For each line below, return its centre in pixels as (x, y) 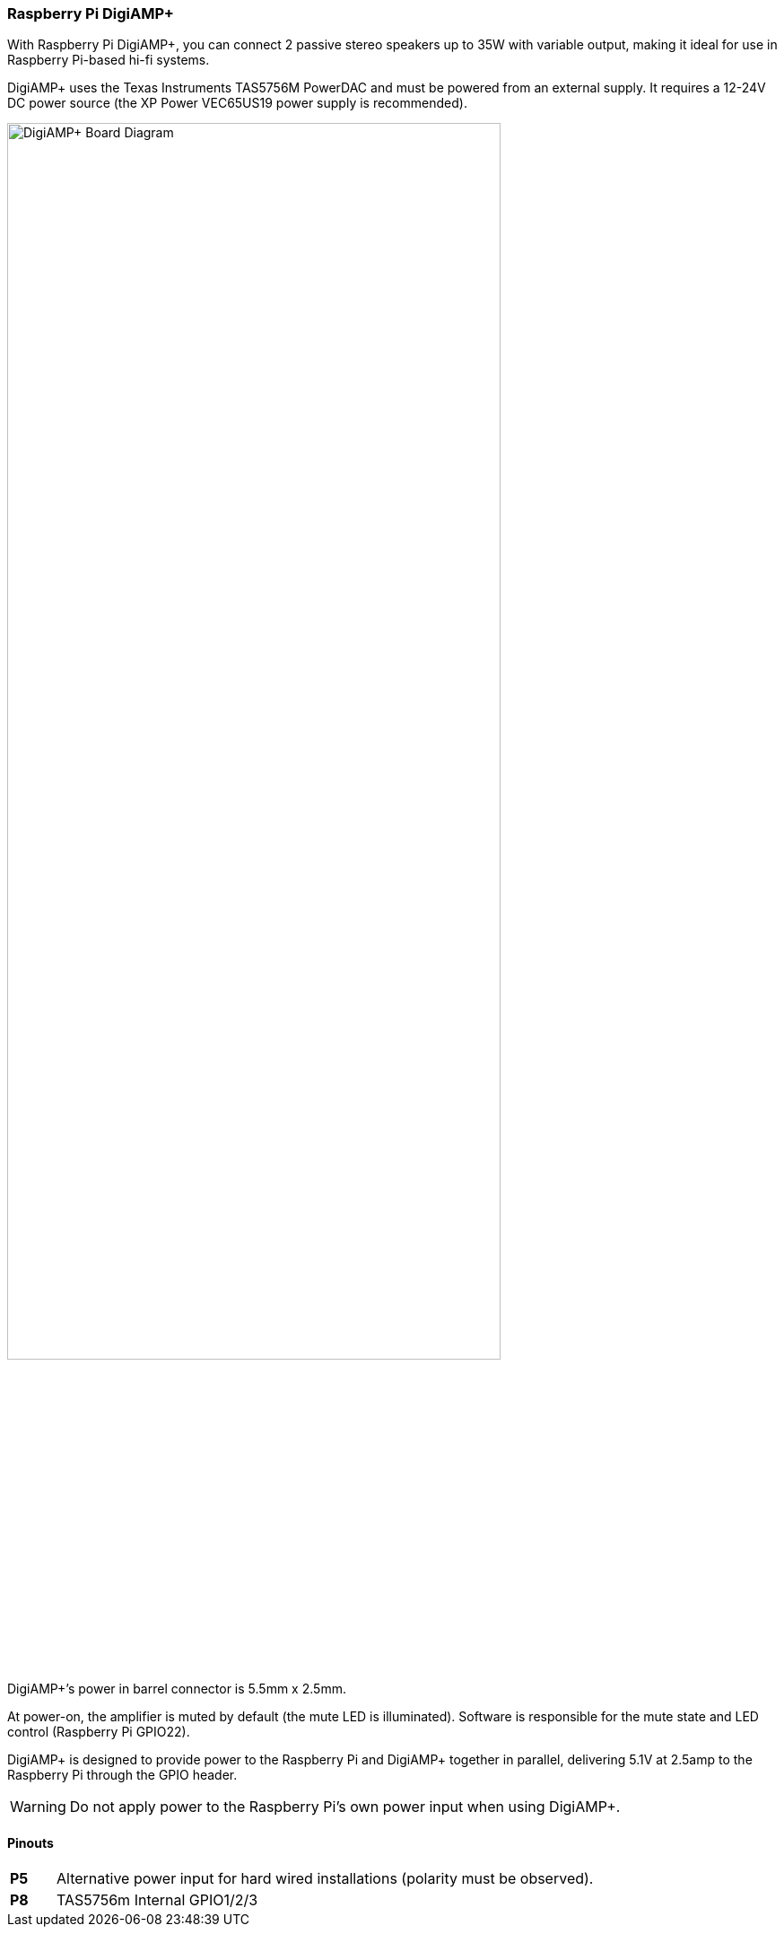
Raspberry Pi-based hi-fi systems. (109, 60)
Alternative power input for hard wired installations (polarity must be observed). (325, 1879)
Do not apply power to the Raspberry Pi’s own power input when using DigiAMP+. (345, 1806)
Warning (38, 1806)
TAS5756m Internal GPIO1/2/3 (157, 1900)
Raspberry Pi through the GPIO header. (122, 1774)
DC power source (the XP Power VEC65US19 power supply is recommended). (237, 103)
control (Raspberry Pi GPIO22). (99, 1731)
